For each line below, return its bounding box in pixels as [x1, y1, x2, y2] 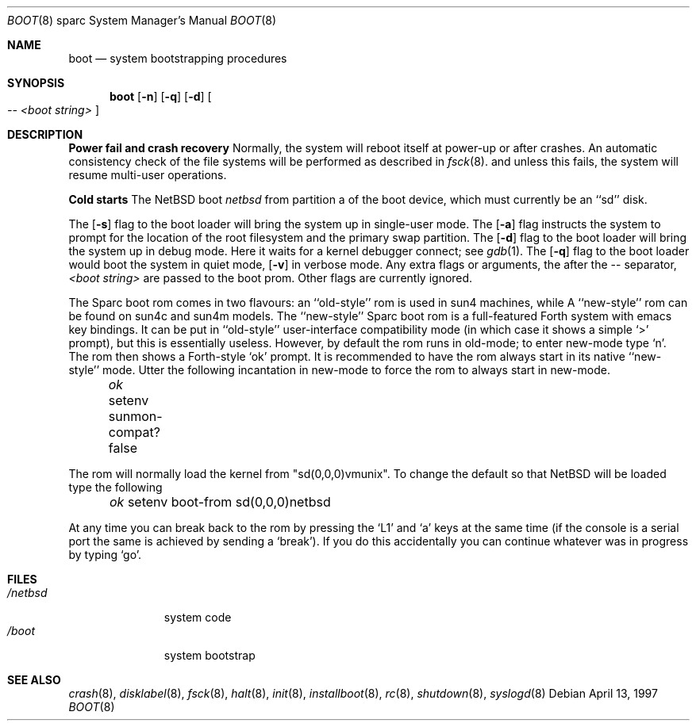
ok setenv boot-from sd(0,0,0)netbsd [110, 494, 331, 510]
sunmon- [108, 408, 163, 424]
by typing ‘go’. [68, 548, 142, 561]
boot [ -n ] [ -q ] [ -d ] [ [110, 90, 212, 103]
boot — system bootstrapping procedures [68, 52, 287, 65]
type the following [68, 480, 163, 494]
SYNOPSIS [7, 76, 65, 90]
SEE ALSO [7, 673, 61, 687]
